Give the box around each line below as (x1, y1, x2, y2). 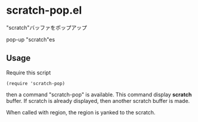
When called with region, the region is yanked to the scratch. (6, 108, 156, 116)
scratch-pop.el (6, 4, 82, 17)
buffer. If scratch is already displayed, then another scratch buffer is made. (6, 97, 190, 104)
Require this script (6, 69, 51, 76)
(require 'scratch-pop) (6, 80, 66, 86)
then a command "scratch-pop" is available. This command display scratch (6, 90, 192, 98)
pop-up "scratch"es (6, 36, 55, 43)
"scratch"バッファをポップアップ (6, 24, 88, 31)
